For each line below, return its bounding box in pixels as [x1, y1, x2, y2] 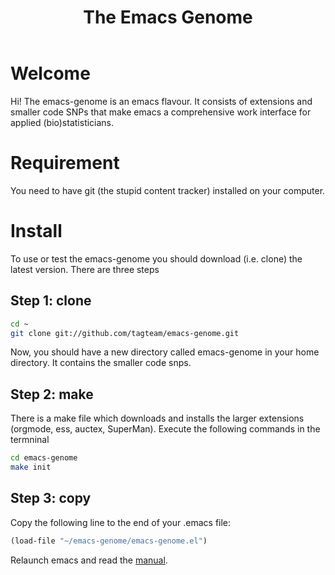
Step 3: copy [10, 490, 92, 507]
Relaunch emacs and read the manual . [10, 554, 168, 566]
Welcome [10, 62, 91, 85]
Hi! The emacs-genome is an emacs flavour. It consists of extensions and [10, 95, 313, 107]
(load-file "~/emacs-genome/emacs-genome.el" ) [10, 536, 208, 546]
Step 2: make [10, 386, 94, 403]
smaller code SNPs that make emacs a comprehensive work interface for [10, 106, 312, 118]
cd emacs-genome [10, 453, 78, 463]
